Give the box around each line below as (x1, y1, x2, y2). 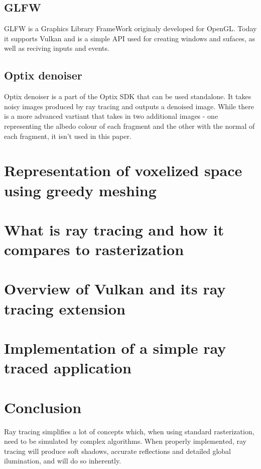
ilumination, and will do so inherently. (4, 455, 121, 466)
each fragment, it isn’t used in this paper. (4, 130, 132, 141)
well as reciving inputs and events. (4, 43, 109, 53)
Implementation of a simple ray (4, 338, 226, 358)
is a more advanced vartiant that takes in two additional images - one (4, 111, 218, 121)
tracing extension (4, 298, 125, 319)
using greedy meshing (4, 180, 157, 200)
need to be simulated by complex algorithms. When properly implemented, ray (4, 436, 246, 446)
